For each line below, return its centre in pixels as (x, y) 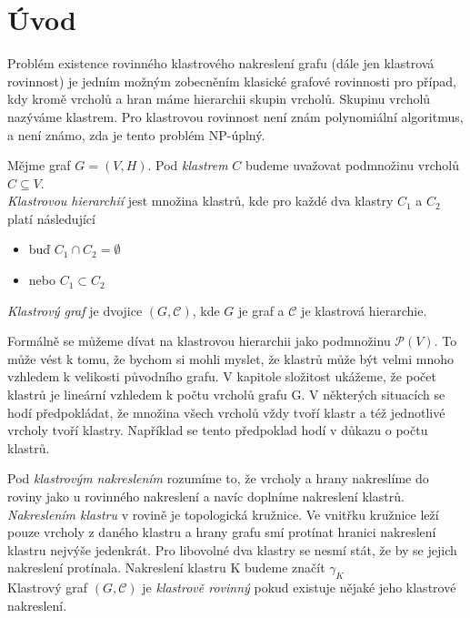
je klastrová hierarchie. (364, 310)
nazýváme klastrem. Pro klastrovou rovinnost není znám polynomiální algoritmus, (235, 116)
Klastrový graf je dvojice (75, 310)
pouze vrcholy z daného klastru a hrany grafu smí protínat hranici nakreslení (222, 532)
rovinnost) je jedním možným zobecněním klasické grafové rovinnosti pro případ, (232, 81)
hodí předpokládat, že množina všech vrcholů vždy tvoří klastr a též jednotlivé (226, 412)
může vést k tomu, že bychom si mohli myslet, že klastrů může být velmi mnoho (231, 358)
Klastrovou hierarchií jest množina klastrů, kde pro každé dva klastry (200, 201)
